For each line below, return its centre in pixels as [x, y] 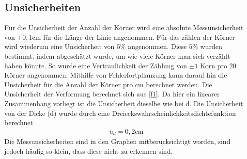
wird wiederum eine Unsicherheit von [60, 46]
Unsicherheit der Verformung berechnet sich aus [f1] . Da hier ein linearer [112, 94]
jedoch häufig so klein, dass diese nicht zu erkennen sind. [89, 151]
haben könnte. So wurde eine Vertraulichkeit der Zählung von [96, 65]
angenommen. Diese [157, 46]
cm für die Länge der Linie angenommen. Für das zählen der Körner [134, 37]
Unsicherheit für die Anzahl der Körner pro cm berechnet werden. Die [108, 84]
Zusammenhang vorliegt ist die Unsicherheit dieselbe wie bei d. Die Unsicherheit [124, 103]
